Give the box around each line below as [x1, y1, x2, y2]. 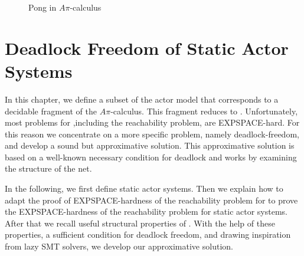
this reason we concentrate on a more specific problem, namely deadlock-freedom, [5, 127, 299, 140]
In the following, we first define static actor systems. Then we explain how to [5, 182, 283, 195]
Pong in [28, 1, 57, 13]
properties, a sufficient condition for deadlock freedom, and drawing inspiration [5, 228, 291, 241]
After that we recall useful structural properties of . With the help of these [5, 216, 275, 229]
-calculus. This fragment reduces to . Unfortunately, [110, 104, 298, 117]
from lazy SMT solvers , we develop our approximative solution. [5, 240, 233, 252]
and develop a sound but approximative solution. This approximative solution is [5, 139, 295, 152]
